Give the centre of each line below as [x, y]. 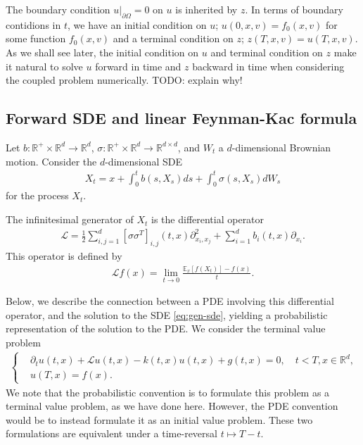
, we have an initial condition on [137, 24]
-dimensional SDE [144, 161]
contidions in [33, 24]
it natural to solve [44, 66]
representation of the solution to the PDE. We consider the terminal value [166, 328]
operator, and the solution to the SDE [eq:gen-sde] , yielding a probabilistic [167, 314]
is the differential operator [208, 219]
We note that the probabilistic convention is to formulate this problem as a [168, 392]
